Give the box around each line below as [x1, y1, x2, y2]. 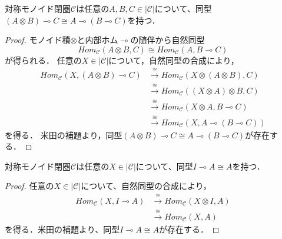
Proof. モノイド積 [5, 34, 71, 46]
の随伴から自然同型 [130, 34, 205, 46]
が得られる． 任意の [5, 54, 82, 66]
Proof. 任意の [5, 180, 54, 192]
